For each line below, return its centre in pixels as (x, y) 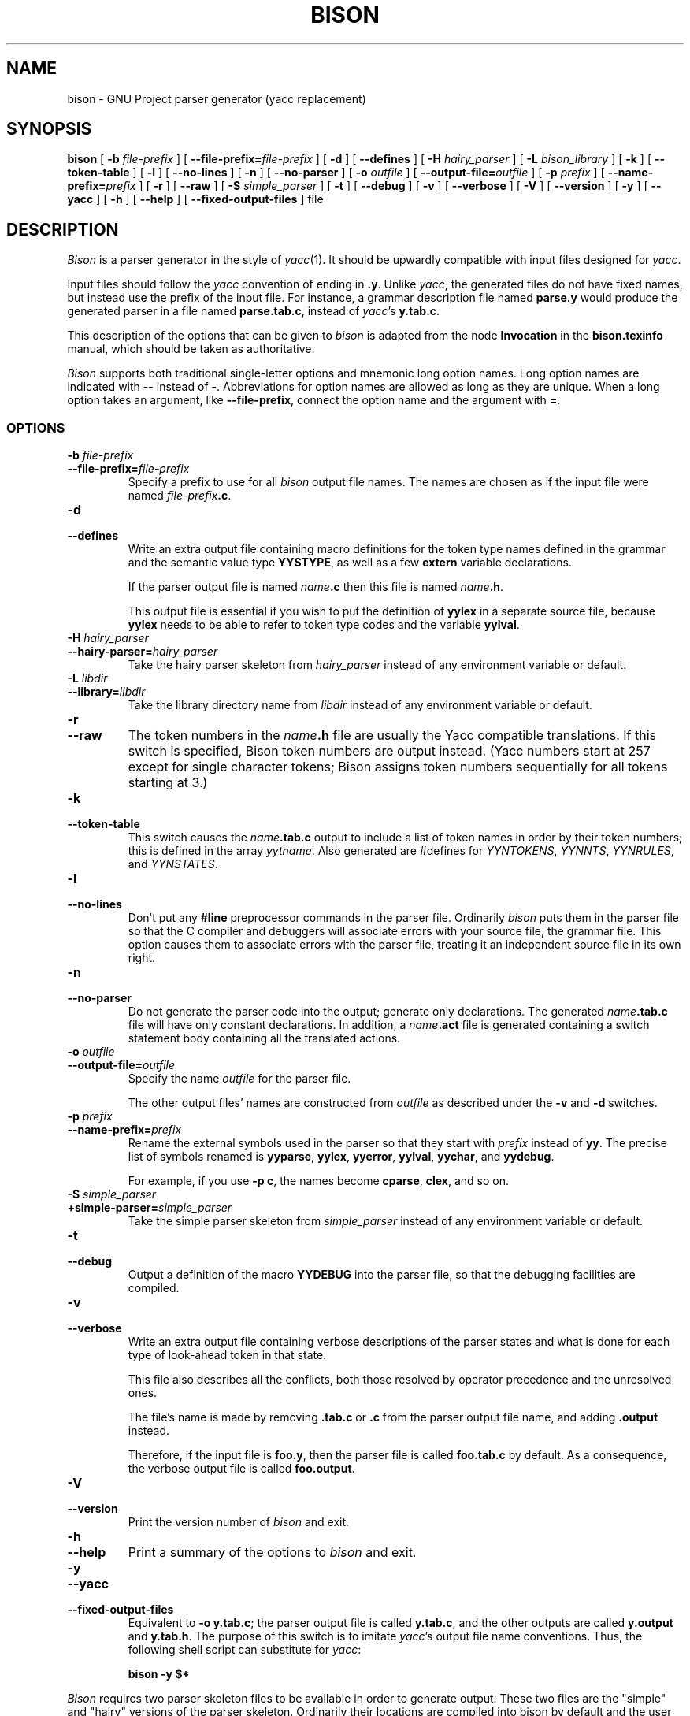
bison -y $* (159, 1674)
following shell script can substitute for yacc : (245, 1650)
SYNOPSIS (49, 129)
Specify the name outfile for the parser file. (239, 1079)
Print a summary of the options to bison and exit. (272, 1553)
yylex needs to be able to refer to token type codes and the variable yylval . (324, 625)
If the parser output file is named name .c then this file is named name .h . (316, 587)
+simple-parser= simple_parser (150, 1208)
